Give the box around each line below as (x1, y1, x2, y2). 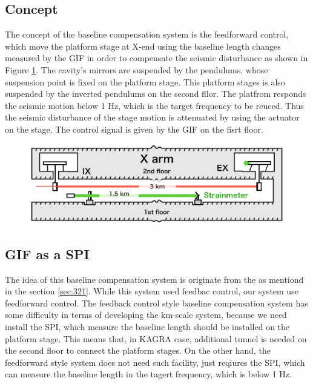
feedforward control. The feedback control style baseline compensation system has (5, 296, 308, 309)
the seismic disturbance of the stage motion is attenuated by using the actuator (5, 111, 300, 124)
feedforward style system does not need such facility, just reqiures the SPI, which (5, 356, 305, 368)
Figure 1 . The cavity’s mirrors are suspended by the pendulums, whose (5, 63, 268, 76)
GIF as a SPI (5, 244, 90, 263)
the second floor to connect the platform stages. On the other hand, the (5, 344, 271, 357)
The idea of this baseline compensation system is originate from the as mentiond (5, 273, 304, 285)
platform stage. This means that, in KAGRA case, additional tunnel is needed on (5, 332, 307, 345)
